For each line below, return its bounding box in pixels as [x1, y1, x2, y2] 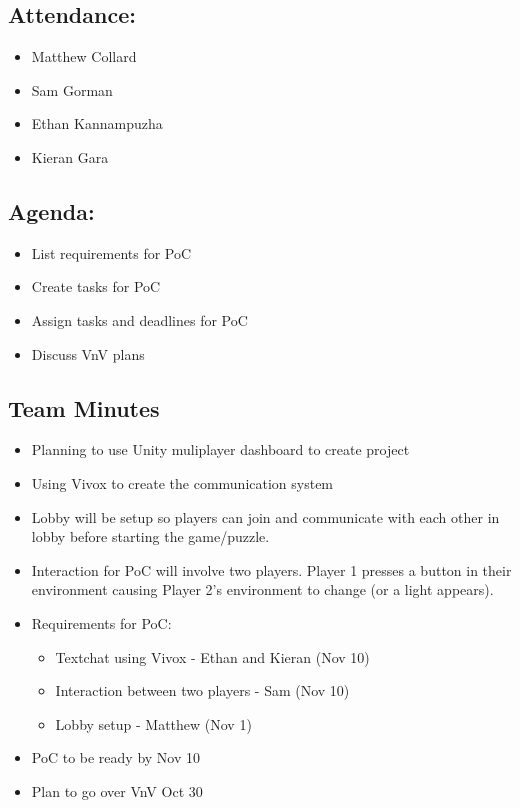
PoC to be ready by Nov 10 [31, 747, 201, 768]
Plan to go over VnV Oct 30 [31, 780, 203, 801]
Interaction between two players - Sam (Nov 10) [55, 680, 350, 701]
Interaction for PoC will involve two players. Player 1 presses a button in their [31, 559, 512, 580]
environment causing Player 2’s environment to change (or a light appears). [31, 579, 494, 600]
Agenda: [8, 195, 95, 226]
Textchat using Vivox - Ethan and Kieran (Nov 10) [55, 646, 370, 667]
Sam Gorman [31, 79, 113, 100]
